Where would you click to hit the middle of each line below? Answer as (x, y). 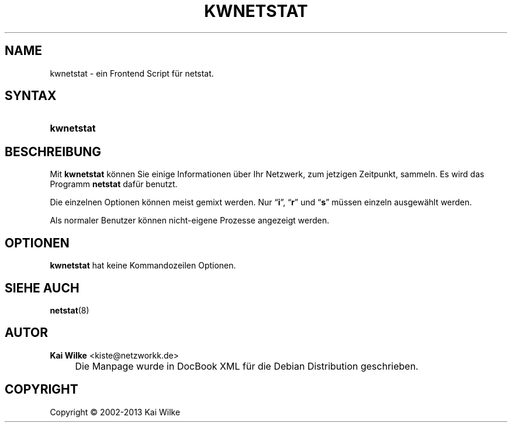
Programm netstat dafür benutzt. (114, 184)
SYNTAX (31, 96)
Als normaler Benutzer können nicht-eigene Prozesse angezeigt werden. (190, 221)
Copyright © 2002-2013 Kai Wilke (115, 412)
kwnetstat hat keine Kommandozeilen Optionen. (143, 266)
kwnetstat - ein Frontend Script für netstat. (132, 73)
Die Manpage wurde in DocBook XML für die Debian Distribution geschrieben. (247, 366)
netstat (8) (70, 310)
